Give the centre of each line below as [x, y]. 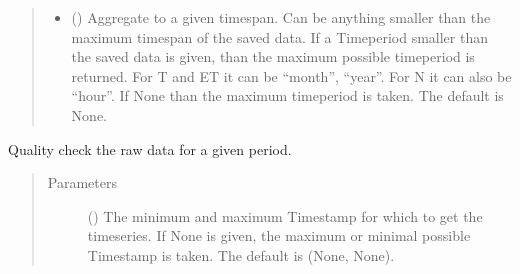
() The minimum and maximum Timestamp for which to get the [285, 215]
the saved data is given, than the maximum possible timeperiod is [273, 56]
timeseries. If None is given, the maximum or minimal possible [279, 235]
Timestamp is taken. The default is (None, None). [241, 254]
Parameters [82, 182]
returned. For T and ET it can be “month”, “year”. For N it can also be [291, 75]
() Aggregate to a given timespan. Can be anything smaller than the [281, 17]
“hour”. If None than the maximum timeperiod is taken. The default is [287, 95]
